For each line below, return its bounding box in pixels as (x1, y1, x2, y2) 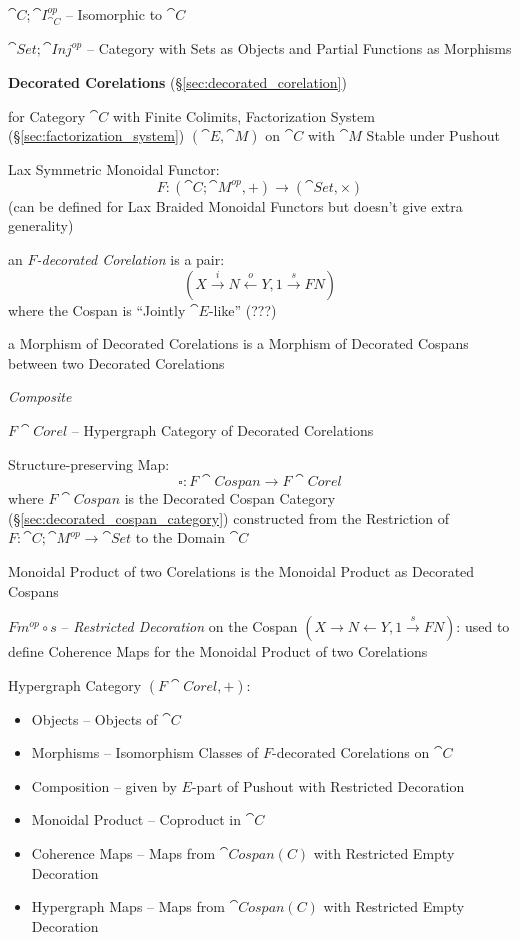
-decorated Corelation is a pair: (36, 248, 225, 269)
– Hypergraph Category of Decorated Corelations (71, 419, 374, 440)
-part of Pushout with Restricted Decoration (191, 775, 465, 796)
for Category (8, 105, 86, 126)
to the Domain (135, 527, 226, 548)
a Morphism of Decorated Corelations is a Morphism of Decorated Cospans (8, 333, 469, 354)
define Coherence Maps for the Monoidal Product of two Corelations (8, 641, 428, 662)
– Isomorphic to (65, 4, 163, 24)
